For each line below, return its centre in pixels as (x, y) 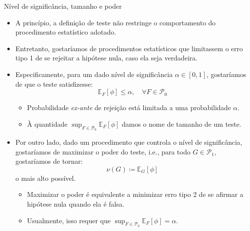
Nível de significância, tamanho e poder (63, 6)
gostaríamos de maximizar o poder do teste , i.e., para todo (103, 151)
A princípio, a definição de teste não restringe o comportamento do (115, 22)
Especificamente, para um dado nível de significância (94, 74)
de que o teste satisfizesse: (54, 84)
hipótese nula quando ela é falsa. (76, 203)
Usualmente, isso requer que (69, 220)
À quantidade (47, 124)
